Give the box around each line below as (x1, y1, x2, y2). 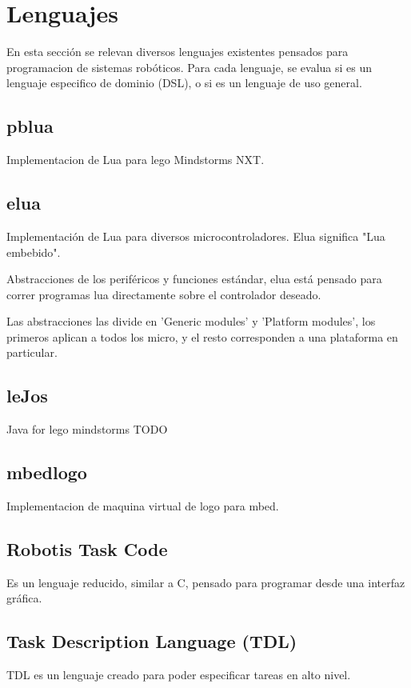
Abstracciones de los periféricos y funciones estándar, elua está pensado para (6, 270, 382, 287)
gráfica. (6, 590, 42, 606)
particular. (6, 344, 58, 361)
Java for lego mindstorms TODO (6, 421, 168, 438)
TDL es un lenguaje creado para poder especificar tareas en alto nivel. (6, 666, 351, 683)
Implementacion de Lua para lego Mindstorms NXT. (6, 151, 265, 168)
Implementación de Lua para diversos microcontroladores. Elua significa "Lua (6, 227, 385, 244)
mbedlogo (6, 460, 87, 485)
